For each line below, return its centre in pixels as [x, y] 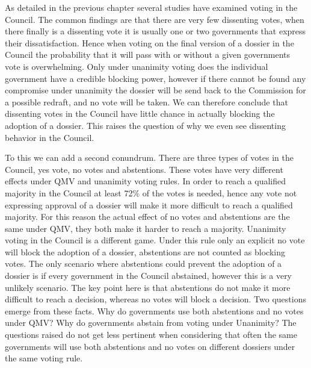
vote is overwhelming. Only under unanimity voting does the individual [137, 66]
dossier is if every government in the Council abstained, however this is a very [149, 276]
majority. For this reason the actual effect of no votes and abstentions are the [147, 217]
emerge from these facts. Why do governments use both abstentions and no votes [154, 310]
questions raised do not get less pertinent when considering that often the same [151, 335]
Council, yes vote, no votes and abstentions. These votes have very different [144, 169]
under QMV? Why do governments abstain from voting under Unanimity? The [151, 323]
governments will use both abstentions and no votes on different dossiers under [150, 346]
